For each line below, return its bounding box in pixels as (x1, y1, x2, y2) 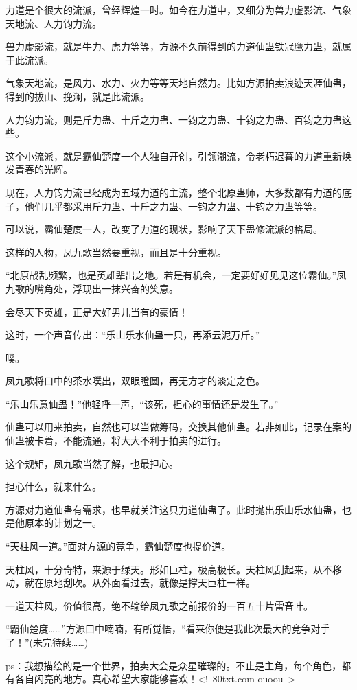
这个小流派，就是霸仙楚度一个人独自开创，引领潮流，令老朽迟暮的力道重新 (5, 148, 342, 163)
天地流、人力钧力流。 (5, 16, 102, 30)
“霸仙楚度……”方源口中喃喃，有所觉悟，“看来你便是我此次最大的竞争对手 (5, 621, 330, 636)
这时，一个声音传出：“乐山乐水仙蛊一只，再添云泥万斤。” (5, 327, 260, 342)
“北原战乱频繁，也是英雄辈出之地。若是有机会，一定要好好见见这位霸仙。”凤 (5, 268, 347, 282)
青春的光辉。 (14, 162, 73, 176)
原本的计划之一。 (24, 516, 102, 530)
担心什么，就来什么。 (5, 479, 102, 494)
